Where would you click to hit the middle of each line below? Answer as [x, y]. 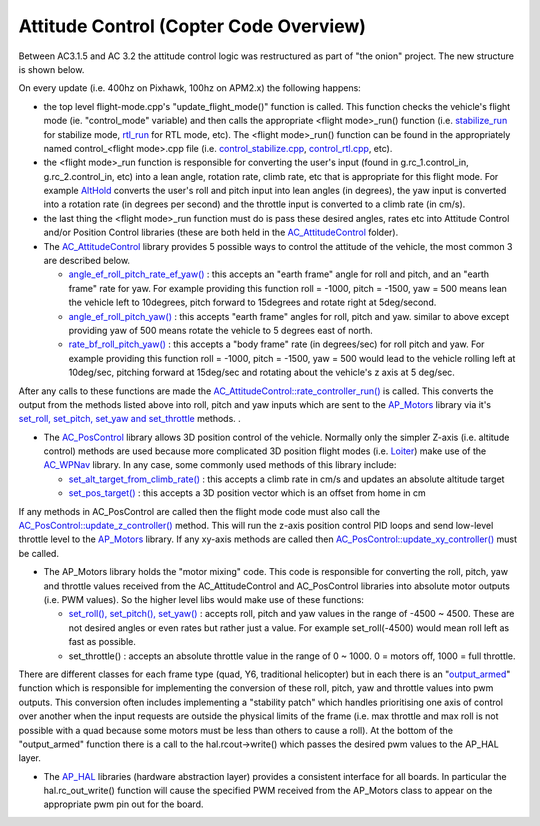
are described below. [86, 261]
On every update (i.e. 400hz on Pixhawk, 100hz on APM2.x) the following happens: [190, 88]
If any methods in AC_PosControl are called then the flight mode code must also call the [199, 511]
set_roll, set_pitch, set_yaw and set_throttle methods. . [130, 419]
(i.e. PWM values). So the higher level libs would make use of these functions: [204, 599]
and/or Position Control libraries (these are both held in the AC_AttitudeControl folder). [221, 232]
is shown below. [51, 69]
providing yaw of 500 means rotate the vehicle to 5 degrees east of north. [221, 330]
